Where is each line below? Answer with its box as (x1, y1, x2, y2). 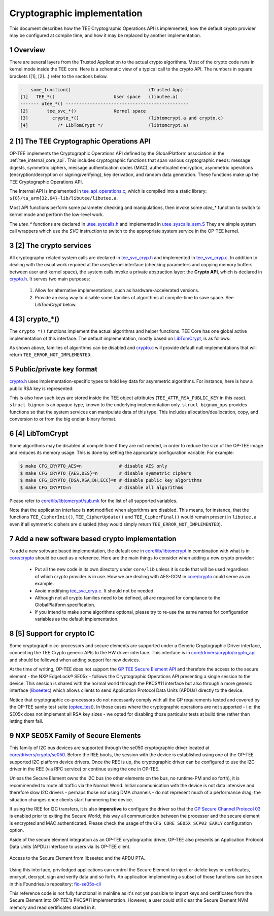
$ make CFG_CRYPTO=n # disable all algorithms (20, 484, 184, 490)
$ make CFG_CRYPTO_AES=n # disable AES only (20, 463, 167, 469)
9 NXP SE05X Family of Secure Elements (9, 731, 141, 740)
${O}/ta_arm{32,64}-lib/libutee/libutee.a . (9, 195, 118, 201)
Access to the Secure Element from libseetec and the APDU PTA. (9, 855, 146, 861)
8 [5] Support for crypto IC (9, 629, 95, 638)
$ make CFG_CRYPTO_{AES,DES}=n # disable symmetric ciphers (20, 470, 192, 476)
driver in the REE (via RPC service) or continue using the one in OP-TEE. (9, 766, 160, 772)
